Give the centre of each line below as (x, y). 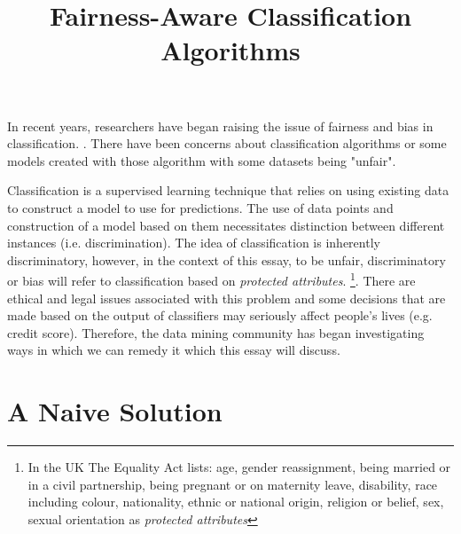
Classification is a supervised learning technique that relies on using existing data (228, 190)
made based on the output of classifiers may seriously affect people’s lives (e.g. (220, 315)
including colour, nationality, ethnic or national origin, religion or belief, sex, (236, 502)
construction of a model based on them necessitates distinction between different (226, 225)
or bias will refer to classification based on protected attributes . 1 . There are (211, 279)
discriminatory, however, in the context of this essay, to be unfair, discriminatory (227, 259)
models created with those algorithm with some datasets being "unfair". (202, 160)
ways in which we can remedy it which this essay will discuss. (174, 350)
